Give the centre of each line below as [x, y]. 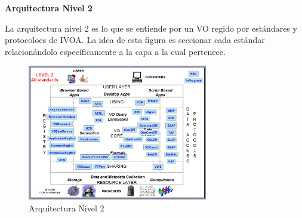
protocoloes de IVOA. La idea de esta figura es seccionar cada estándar [135, 40]
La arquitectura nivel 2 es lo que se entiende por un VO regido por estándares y [151, 28]
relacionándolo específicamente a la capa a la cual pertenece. [115, 51]
